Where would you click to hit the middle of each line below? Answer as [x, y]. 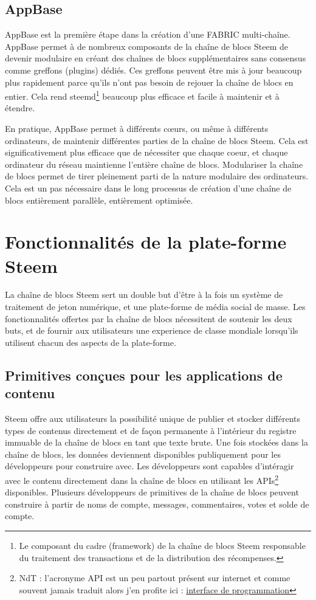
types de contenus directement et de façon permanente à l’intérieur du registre [151, 430]
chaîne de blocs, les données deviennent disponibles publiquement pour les [143, 454]
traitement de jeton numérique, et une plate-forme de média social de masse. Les [155, 307]
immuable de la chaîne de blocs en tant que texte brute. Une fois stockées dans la [156, 442]
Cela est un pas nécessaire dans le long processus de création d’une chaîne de [148, 188]
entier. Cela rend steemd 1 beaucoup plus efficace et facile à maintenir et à [142, 95]
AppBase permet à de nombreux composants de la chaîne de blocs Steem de [147, 46]
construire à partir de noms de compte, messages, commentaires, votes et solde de [157, 504]
